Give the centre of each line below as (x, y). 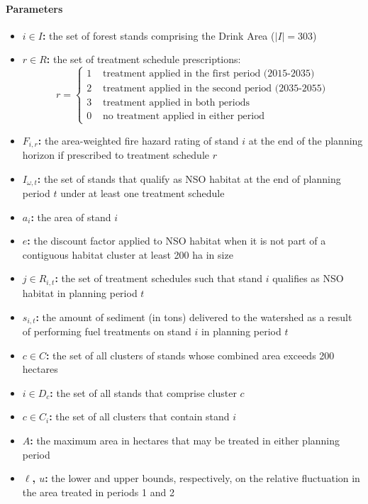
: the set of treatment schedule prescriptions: (144, 59)
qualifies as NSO (308, 278)
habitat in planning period (80, 292)
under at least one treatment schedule (143, 193)
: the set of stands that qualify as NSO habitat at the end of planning (189, 178)
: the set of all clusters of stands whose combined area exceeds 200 (190, 355)
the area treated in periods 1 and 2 (98, 492)
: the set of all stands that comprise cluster (143, 392)
